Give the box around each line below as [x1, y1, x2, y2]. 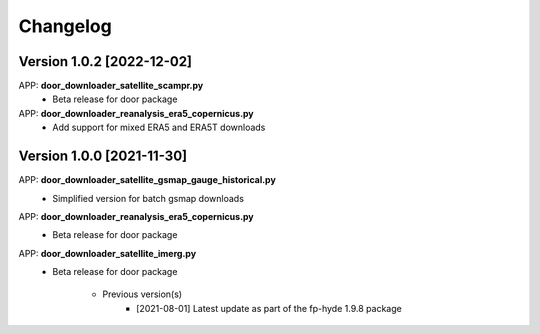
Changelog [18, 15, 112, 37]
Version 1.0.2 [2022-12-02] [18, 53, 193, 70]
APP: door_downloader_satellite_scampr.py [18, 80, 204, 92]
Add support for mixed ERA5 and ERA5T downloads [52, 121, 266, 134]
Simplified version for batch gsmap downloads [52, 192, 245, 204]
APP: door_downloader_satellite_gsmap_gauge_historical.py [18, 174, 277, 186]
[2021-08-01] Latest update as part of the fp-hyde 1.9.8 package [136, 302, 402, 314]
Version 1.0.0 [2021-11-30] [18, 148, 188, 165]
